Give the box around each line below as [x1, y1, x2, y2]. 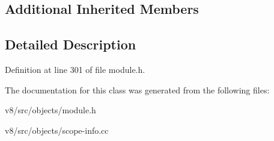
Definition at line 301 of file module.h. [5, 63, 145, 75]
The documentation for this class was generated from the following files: [5, 83, 270, 96]
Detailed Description [5, 35, 136, 54]
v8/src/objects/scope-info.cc [5, 124, 109, 136]
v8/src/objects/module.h [5, 104, 96, 116]
